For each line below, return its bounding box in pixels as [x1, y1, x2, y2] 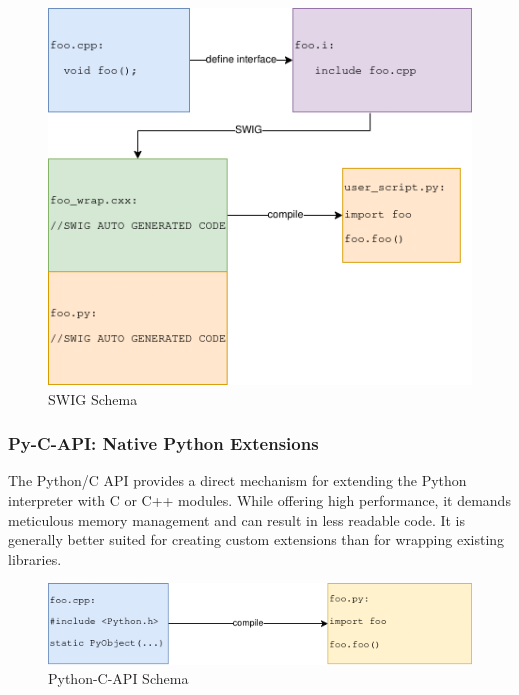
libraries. [8, 548, 62, 569]
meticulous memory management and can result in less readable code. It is [8, 509, 466, 530]
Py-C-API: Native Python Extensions [8, 431, 319, 456]
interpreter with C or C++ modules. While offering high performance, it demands [8, 489, 511, 510]
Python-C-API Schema [48, 668, 189, 689]
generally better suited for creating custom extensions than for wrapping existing [8, 529, 505, 550]
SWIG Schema [48, 388, 138, 409]
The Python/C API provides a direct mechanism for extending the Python [8, 470, 467, 491]
